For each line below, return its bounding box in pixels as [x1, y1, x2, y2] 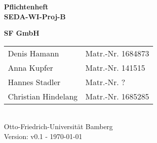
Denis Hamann [8, 47, 59, 59]
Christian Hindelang [8, 90, 78, 102]
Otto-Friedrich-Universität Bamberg [4, 121, 113, 132]
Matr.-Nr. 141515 [85, 61, 146, 73]
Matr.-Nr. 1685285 [85, 90, 150, 102]
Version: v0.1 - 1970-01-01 [4, 131, 82, 141]
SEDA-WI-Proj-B [4, 11, 66, 21]
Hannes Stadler [8, 76, 61, 88]
